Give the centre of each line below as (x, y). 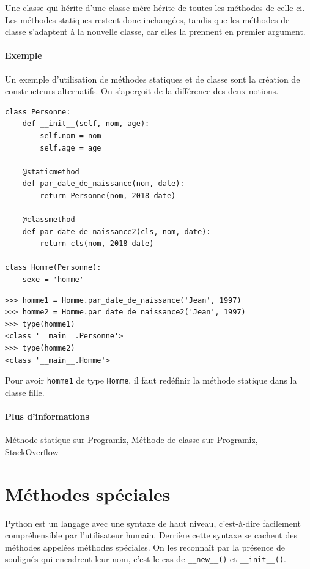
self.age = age (71, 148)
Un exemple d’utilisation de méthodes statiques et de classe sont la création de (153, 79)
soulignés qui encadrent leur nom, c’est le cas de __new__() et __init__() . (146, 559)
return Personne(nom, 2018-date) (108, 195)
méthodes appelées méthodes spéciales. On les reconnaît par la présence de (145, 547)
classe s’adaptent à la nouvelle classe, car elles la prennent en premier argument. (155, 32)
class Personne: (38, 112)
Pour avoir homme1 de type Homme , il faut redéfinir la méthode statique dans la (151, 380)
